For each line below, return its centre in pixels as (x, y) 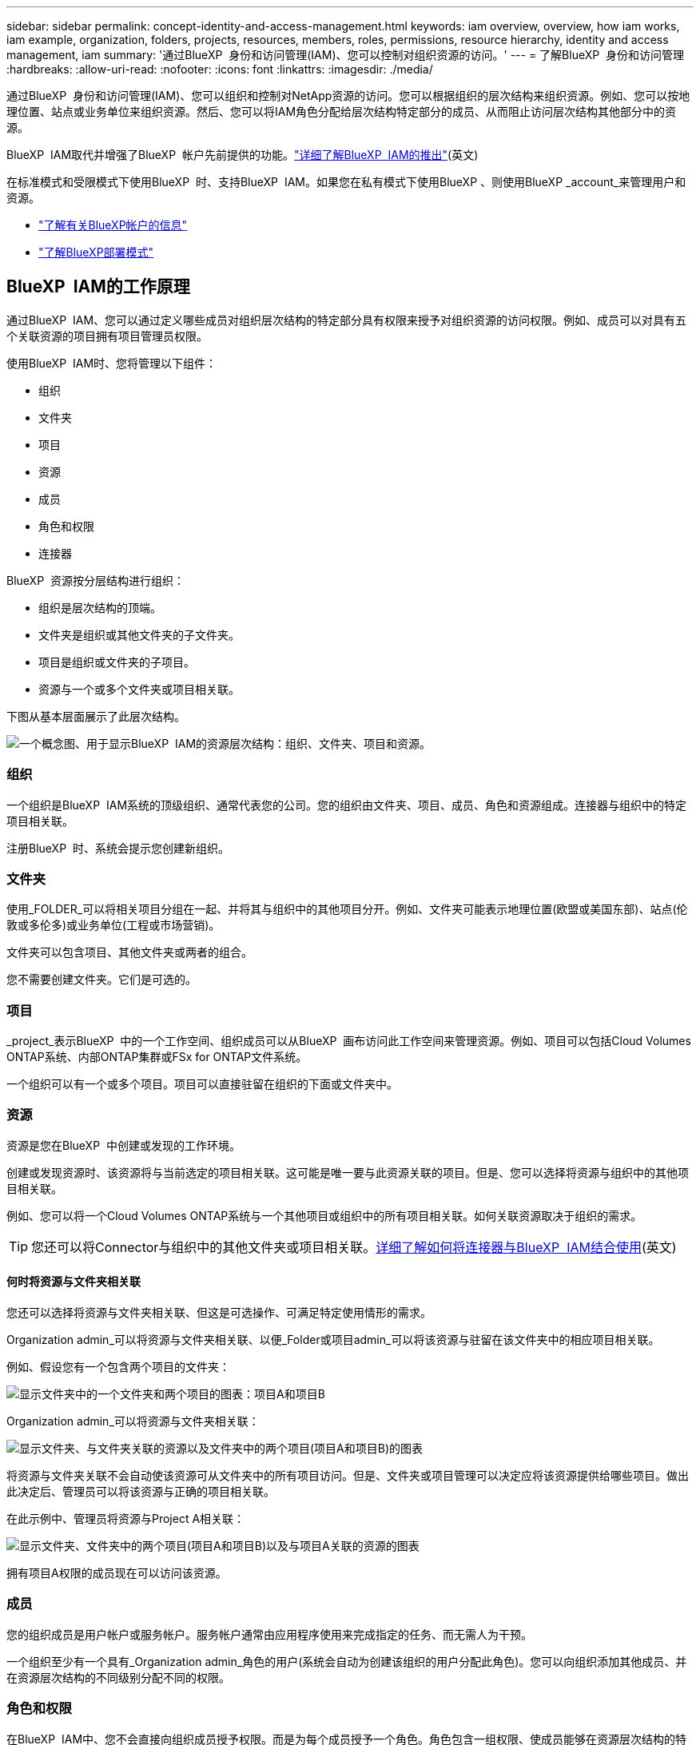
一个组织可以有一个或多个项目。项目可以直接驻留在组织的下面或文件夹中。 (202, 1084)
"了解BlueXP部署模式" (96, 252)
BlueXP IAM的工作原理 (98, 287)
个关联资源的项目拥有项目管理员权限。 (107, 336)
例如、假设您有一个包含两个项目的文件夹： (118, 1367)
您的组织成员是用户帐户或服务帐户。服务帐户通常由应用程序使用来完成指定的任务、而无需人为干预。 (269, 1634)
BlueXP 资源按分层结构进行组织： (95, 580)
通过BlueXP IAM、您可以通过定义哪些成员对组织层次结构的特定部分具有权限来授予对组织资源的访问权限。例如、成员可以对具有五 (347, 320)
